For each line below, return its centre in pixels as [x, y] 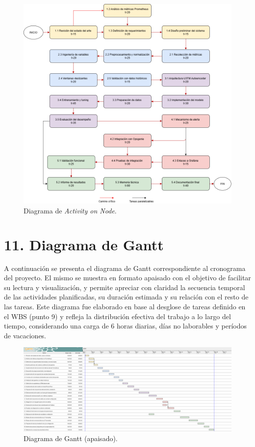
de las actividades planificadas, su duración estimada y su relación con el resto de [126, 297]
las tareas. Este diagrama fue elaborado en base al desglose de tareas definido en [125, 307]
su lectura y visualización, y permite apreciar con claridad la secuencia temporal [125, 287]
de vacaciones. [25, 335]
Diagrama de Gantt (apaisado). [71, 438]
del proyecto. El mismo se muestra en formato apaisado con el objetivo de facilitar [127, 278]
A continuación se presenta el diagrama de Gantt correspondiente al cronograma [125, 268]
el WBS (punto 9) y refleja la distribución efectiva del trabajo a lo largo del [117, 316]
